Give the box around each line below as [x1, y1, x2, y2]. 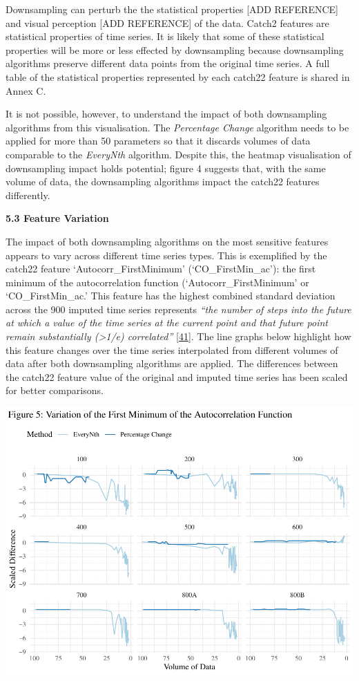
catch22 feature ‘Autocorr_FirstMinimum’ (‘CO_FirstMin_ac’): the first [6, 261, 316, 276]
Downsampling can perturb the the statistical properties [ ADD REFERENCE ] [6, 2, 338, 16]
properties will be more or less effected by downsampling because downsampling [6, 42, 344, 57]
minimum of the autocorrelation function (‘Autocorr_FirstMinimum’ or [6, 274, 309, 289]
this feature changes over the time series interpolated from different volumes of [6, 342, 338, 357]
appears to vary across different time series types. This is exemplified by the [6, 248, 327, 262]
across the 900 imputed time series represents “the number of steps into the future [6, 301, 351, 316]
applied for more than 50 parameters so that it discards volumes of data [6, 133, 311, 148]
